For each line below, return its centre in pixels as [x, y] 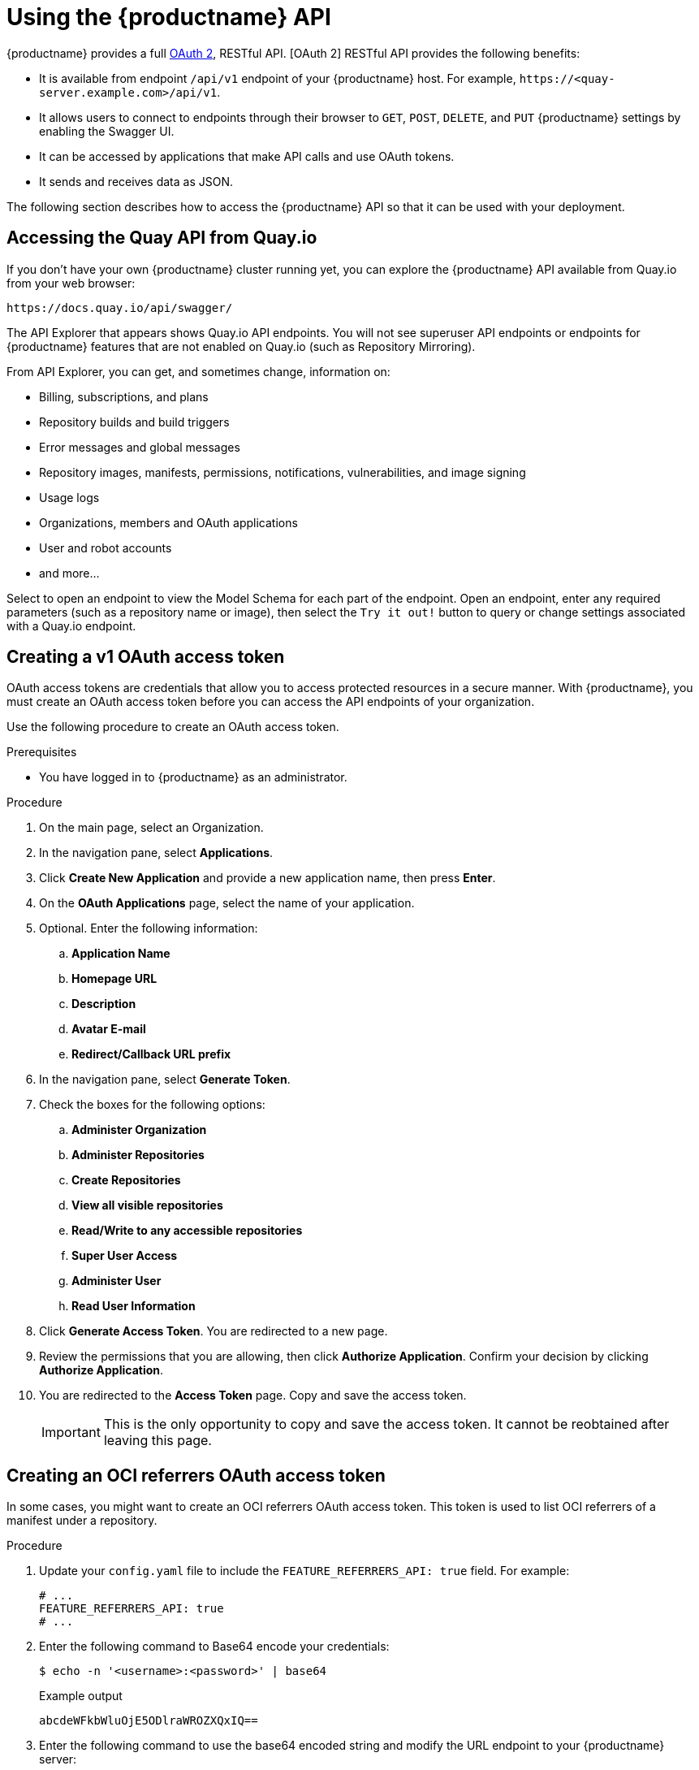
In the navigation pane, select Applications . [156, 853]
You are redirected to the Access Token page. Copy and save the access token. [253, 1396]
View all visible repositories [147, 1205]
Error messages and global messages [140, 447]
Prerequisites [42, 752]
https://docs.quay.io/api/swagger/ [120, 307]
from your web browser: [71, 283]
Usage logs [69, 497]
